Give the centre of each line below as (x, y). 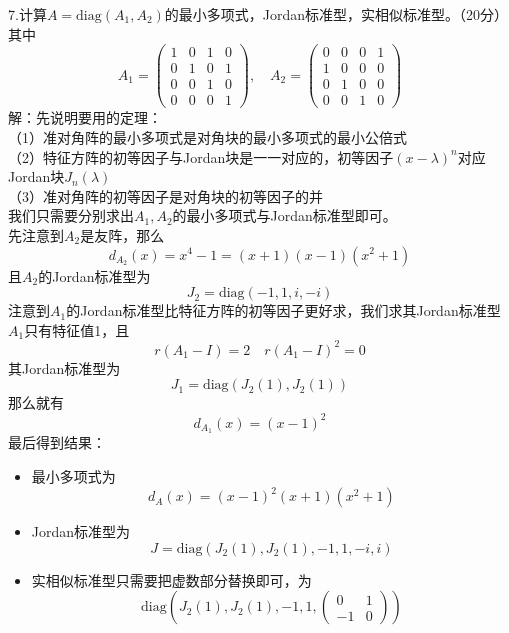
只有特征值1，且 (77, 329)
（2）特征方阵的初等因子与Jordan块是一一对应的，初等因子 (201, 156)
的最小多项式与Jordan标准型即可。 (284, 215)
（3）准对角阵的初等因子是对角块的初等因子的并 (165, 195)
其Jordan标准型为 (64, 367)
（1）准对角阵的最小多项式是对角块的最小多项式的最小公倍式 (207, 136)
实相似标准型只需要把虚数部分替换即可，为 (171, 579)
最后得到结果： (57, 442)
